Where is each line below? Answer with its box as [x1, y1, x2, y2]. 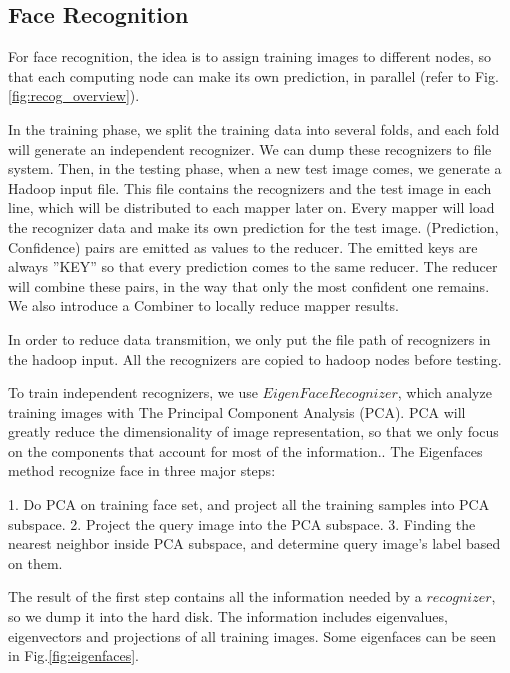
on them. [8, 552, 63, 573]
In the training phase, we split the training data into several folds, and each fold [8, 118, 500, 139]
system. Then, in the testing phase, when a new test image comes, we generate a [8, 158, 502, 179]
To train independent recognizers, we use [8, 382, 258, 403]
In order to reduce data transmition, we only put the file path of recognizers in [8, 328, 491, 349]
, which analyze [397, 382, 492, 403]
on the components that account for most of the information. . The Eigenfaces [8, 440, 483, 461]
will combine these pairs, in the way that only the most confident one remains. [8, 275, 490, 296]
